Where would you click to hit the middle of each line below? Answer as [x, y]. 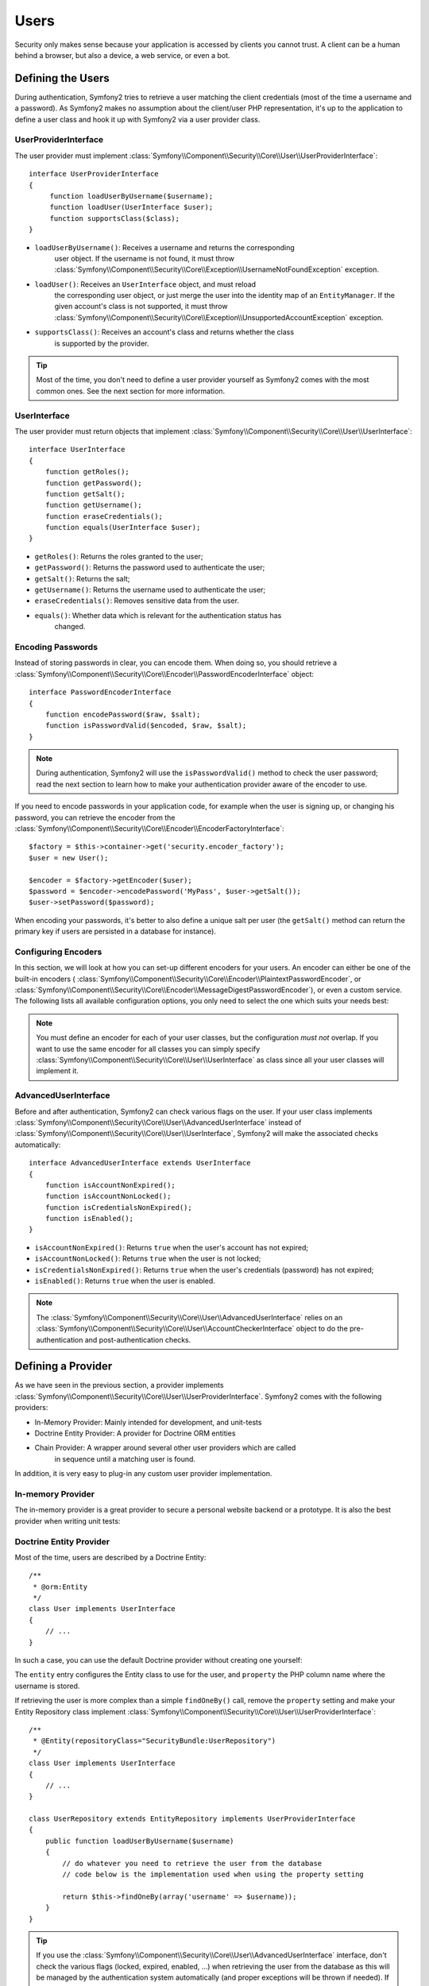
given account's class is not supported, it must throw [141, 307]
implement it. [57, 1071]
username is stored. [47, 1686]
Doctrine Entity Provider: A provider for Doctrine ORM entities [135, 1433]
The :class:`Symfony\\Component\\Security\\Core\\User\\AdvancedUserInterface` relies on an [189, 1317]
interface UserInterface [77, 450]
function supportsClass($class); [115, 218]
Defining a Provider [64, 1366]
